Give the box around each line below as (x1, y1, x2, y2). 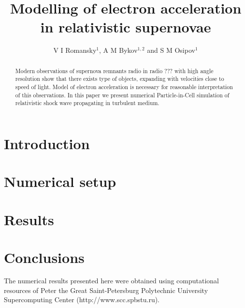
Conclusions (4, 247, 85, 267)
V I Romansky (53, 45, 97, 55)
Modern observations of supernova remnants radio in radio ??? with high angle (15, 66, 214, 75)
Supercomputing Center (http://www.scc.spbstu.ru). (4, 294, 159, 305)
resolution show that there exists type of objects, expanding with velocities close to (15, 75, 224, 83)
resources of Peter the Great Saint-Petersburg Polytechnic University (4, 285, 208, 295)
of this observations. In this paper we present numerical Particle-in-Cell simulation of (15, 91, 230, 99)
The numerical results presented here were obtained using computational (4, 276, 219, 286)
